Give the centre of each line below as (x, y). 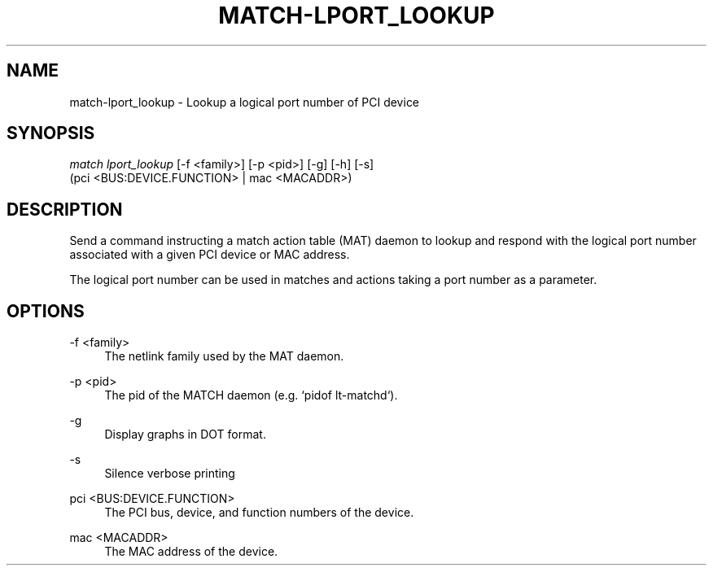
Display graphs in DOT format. (185, 434)
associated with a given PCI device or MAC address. (210, 255)
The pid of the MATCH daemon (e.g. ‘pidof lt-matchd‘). (251, 395)
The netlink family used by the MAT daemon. (224, 356)
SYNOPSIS (51, 133)
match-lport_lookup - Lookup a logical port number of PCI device (245, 102)
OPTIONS (46, 311)
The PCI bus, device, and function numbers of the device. (259, 513)
